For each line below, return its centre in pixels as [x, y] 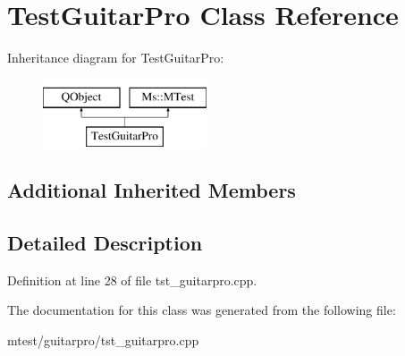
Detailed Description [105, 243]
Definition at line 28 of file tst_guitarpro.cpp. [132, 280]
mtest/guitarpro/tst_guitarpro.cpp [103, 340]
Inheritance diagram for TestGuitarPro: [116, 58]
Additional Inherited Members [152, 190]
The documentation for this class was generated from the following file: [202, 310]
